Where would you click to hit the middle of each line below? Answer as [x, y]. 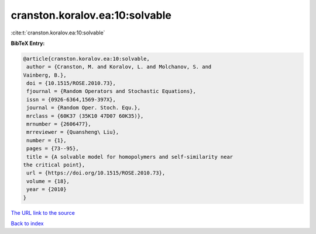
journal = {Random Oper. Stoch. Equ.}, [83, 108]
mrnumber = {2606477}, [59, 124]
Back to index [27, 223]
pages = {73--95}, [53, 149]
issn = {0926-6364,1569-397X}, [71, 99]
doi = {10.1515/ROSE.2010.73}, [71, 83]
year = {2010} [47, 189]
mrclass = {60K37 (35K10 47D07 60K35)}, [85, 116]
